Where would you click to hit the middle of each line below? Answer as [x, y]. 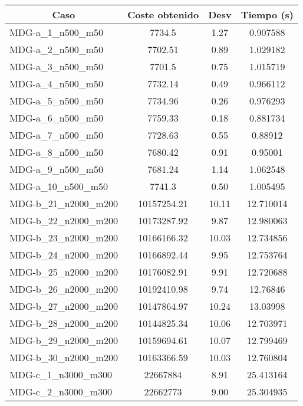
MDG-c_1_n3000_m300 [61, 374]
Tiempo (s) [267, 14]
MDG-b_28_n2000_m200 [64, 323]
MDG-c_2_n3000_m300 [61, 392]
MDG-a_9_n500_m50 [57, 169]
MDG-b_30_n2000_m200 [64, 357]
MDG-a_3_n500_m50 [57, 66]
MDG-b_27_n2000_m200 [64, 306]
